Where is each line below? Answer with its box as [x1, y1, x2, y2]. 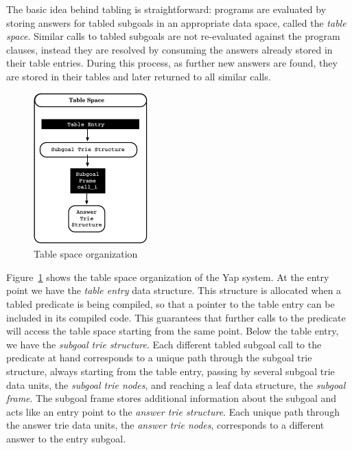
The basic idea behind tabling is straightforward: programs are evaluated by [6, 2, 327, 16]
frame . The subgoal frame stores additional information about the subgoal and [6, 391, 337, 405]
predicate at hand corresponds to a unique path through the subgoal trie [6, 350, 312, 365]
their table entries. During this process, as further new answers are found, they [6, 56, 338, 70]
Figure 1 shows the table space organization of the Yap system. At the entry [6, 269, 329, 284]
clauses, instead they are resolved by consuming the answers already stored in [6, 42, 333, 56]
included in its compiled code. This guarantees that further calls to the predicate [6, 310, 346, 324]
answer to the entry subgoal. [6, 431, 126, 445]
